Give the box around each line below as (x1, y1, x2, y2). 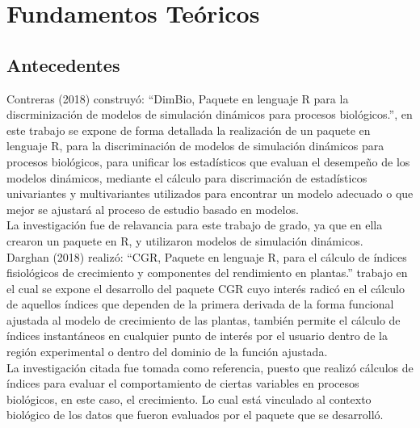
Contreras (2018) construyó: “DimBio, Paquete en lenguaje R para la (6, 90, 349, 107)
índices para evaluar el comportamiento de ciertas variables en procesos (6, 375, 359, 392)
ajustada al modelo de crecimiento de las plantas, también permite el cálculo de (6, 311, 401, 328)
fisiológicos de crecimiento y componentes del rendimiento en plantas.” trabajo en (6, 264, 408, 281)
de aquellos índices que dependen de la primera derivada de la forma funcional (6, 296, 394, 313)
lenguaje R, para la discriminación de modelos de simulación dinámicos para (6, 137, 384, 154)
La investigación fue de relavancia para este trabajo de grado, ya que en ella (6, 216, 383, 233)
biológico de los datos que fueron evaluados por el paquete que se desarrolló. (6, 406, 384, 423)
